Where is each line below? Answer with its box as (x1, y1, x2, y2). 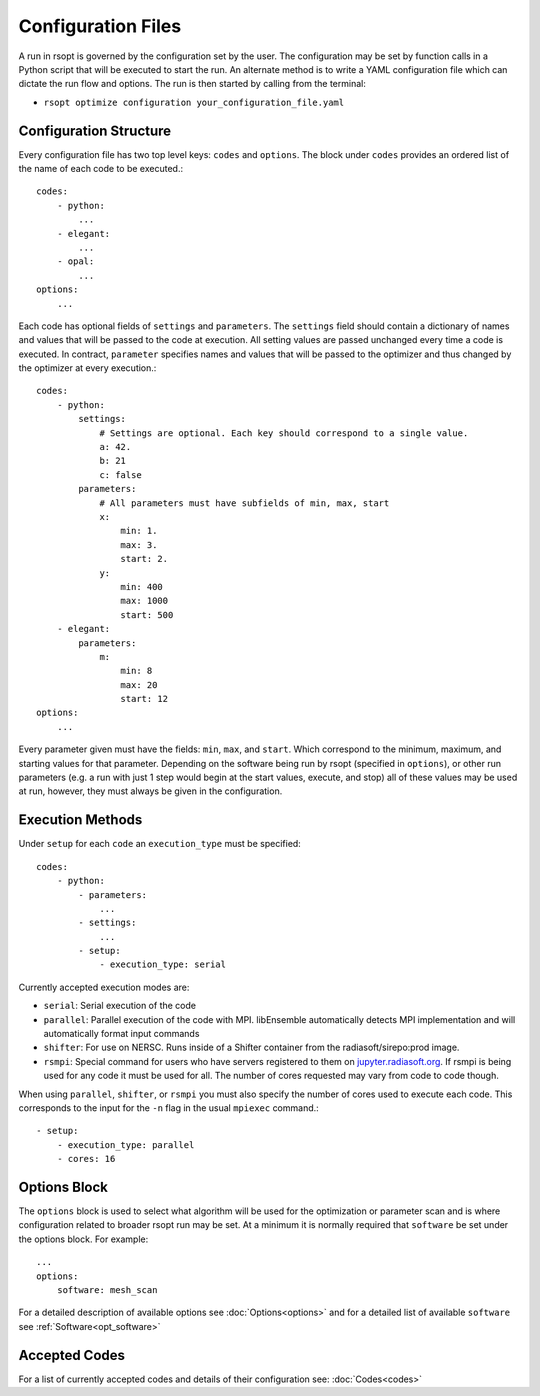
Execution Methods (18, 811, 143, 829)
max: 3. (120, 539, 158, 550)
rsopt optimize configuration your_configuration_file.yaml (43, 96, 345, 108)
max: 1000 (120, 595, 169, 607)
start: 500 (120, 609, 174, 620)
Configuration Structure (18, 122, 172, 139)
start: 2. (120, 553, 169, 565)
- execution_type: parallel (56, 1139, 195, 1150)
